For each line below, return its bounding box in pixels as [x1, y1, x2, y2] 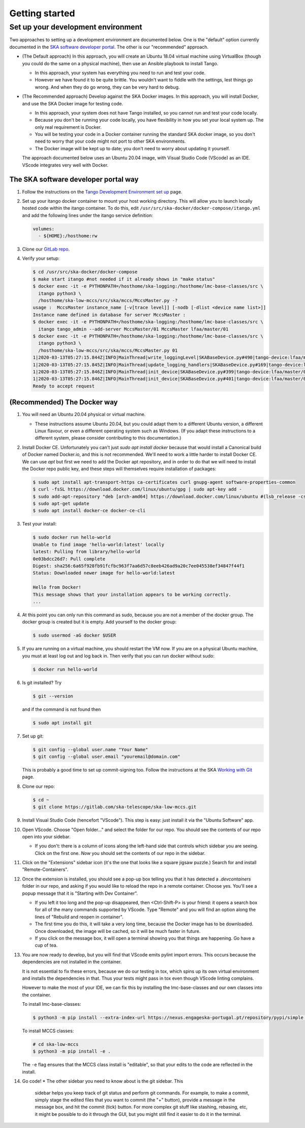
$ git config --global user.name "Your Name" [33, 747, 148, 752]
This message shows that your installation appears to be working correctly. [33, 591, 231, 597]
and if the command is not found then [22, 706, 101, 712]
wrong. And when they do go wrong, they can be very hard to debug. [35, 84, 180, 90]
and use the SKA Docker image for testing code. [22, 100, 124, 106]
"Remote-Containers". [22, 866, 69, 873]
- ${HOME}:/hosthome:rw [38, 233, 98, 239]
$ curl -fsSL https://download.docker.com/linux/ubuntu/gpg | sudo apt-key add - [33, 486, 242, 492]
